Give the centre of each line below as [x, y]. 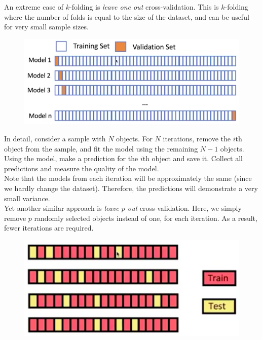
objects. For [134, 138]
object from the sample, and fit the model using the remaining [101, 148]
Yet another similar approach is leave [62, 208]
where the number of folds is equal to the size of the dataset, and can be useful [127, 16]
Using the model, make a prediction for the [71, 158]
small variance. [27, 198]
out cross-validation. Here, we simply [184, 208]
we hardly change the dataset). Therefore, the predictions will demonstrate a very [131, 188]
